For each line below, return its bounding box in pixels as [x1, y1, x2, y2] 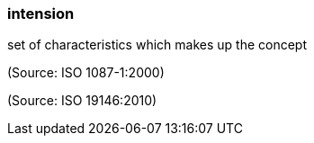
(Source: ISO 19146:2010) [7, 93, 157, 109]
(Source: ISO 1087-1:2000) [7, 65, 165, 81]
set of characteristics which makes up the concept [7, 37, 307, 53]
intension [7, 4, 75, 22]
